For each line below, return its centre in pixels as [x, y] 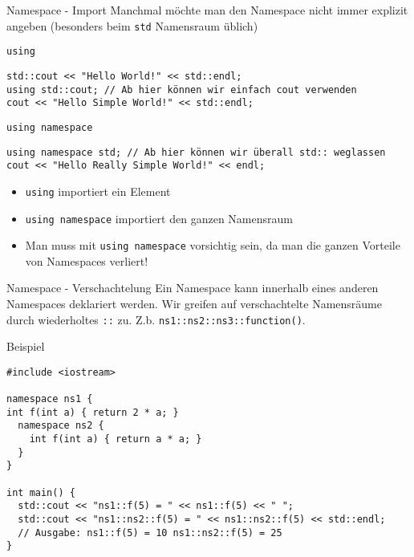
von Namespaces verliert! [87, 260]
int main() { [41, 492]
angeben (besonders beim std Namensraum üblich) [132, 25]
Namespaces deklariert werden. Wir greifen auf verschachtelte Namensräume [194, 303]
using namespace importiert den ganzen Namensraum [159, 218]
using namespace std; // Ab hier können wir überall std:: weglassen [196, 152]
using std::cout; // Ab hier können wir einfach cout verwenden [182, 89]
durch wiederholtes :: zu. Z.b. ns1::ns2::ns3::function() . [156, 319]
